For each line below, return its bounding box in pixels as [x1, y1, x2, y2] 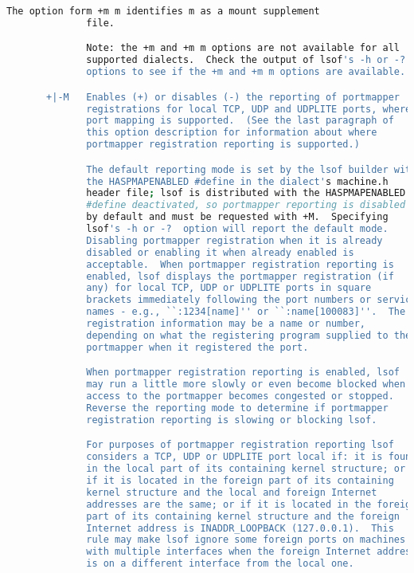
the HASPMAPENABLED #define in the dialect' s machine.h [86, 175, 389, 187]
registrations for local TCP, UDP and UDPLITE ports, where [86, 103, 412, 115]
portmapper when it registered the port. [86, 341, 309, 353]
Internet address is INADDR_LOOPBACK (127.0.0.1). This [86, 522, 394, 534]
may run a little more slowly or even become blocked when [86, 379, 406, 391]
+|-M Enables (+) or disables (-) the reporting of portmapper [46, 91, 400, 103]
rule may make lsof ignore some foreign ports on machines [86, 534, 406, 546]
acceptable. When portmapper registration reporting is [86, 258, 394, 270]
